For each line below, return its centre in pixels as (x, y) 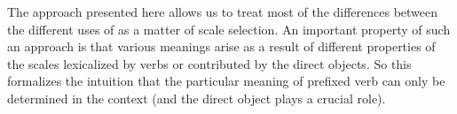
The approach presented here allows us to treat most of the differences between (223, 11)
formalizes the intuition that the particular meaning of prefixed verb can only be (226, 81)
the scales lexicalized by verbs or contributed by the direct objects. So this (209, 63)
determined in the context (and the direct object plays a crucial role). (197, 98)
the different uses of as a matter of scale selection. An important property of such (229, 29)
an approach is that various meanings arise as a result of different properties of (221, 46)
